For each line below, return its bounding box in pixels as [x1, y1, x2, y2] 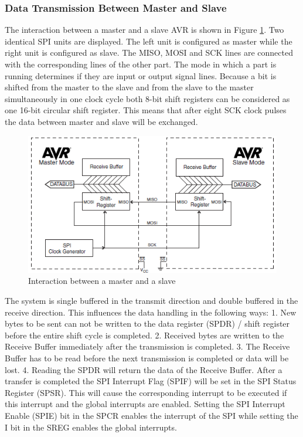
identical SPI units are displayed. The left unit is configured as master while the [5, 35, 292, 47]
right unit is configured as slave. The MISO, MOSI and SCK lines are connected [5, 46, 293, 59]
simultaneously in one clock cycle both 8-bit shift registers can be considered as [5, 92, 290, 104]
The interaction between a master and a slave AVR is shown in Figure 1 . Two [5, 23, 284, 36]
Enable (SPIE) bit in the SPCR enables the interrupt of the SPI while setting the [5, 409, 298, 421]
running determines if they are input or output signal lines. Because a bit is [5, 69, 277, 82]
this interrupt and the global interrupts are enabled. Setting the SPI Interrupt [5, 398, 285, 410]
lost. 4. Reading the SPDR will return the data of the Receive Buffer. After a [5, 363, 282, 375]
